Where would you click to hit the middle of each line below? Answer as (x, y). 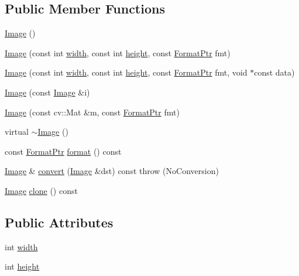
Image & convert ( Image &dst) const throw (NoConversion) (112, 171)
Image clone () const (41, 190)
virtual (17, 132)
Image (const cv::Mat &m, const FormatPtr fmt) (92, 112)
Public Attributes (59, 222)
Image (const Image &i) (47, 92)
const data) (274, 72)
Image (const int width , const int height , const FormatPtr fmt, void (126, 72)
